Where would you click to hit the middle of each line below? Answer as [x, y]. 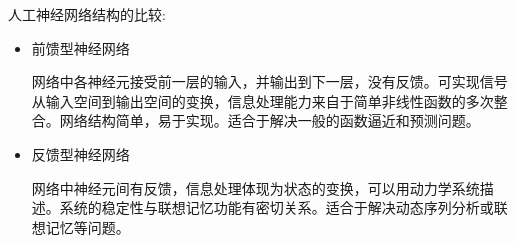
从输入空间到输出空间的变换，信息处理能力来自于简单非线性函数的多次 [262, 100]
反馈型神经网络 [80, 153]
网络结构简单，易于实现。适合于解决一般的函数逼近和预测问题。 [269, 120]
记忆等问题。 [87, 226]
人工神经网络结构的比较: [87, 14]
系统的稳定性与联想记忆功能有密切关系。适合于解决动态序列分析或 [276, 207]
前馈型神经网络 [80, 47]
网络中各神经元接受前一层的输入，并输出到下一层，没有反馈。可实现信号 [269, 81]
